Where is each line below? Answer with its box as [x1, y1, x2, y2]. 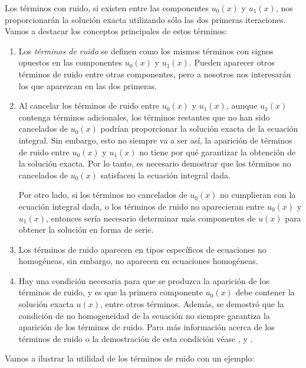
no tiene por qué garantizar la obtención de [139, 145, 296, 158]
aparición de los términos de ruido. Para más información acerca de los [18, 321, 275, 333]
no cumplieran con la [219, 188, 296, 201]
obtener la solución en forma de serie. [18, 223, 154, 236]
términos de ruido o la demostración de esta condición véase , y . [18, 332, 253, 344]
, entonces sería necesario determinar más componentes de [45, 211, 256, 224]
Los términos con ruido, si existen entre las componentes [5, 2, 209, 14]
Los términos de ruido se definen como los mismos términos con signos [18, 44, 274, 57]
